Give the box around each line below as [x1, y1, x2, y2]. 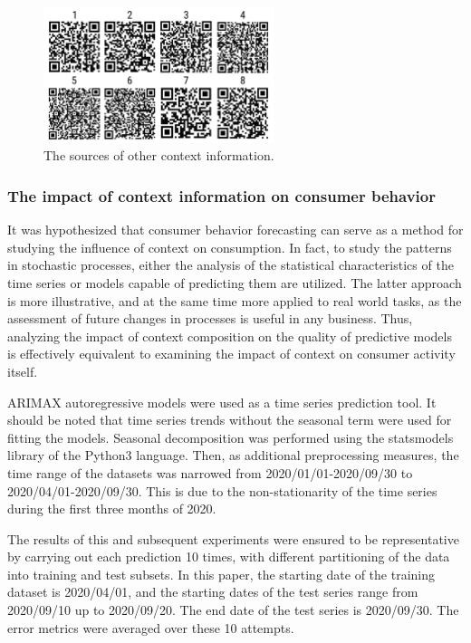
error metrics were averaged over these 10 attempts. [7, 618, 294, 637]
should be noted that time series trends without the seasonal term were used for [7, 410, 452, 429]
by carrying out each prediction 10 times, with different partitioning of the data [7, 547, 450, 566]
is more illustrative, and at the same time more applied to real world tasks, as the [7, 291, 462, 310]
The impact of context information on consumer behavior [7, 184, 436, 206]
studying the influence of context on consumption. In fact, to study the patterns [7, 237, 452, 256]
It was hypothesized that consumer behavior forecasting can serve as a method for [7, 220, 464, 239]
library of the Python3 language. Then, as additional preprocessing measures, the [7, 446, 459, 465]
